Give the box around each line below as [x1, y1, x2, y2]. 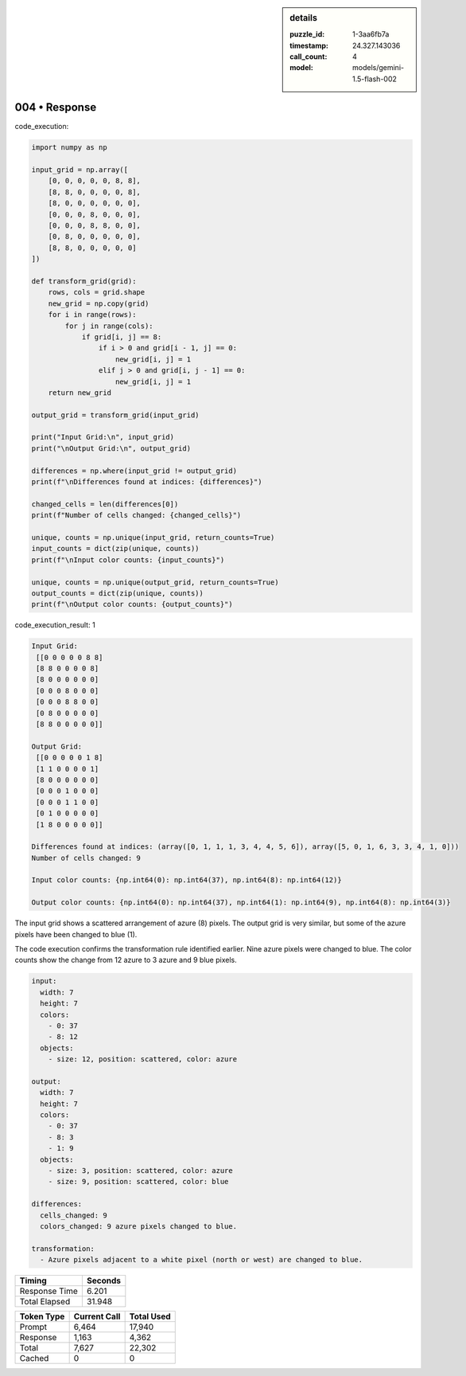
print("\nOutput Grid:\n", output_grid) [31, 444, 191, 453]
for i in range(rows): [48, 311, 137, 319]
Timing [19, 1275, 47, 1286]
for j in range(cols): [64, 321, 154, 330]
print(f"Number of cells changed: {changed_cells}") [31, 510, 242, 520]
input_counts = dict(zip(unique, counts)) [31, 544, 200, 553]
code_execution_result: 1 [14, 620, 95, 630]
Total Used [129, 1311, 171, 1322]
